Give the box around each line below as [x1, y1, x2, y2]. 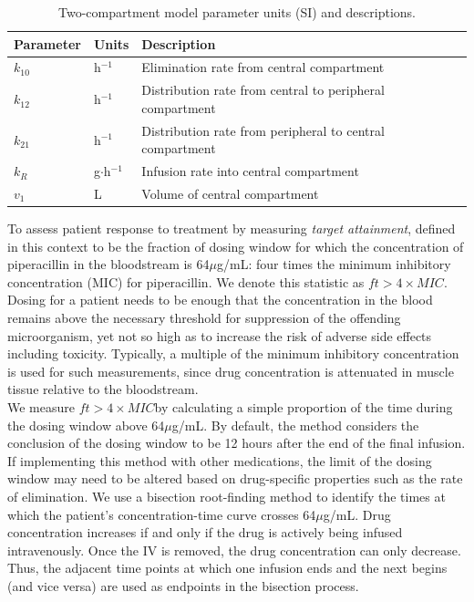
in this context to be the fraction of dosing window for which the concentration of [7, 236, 464, 255]
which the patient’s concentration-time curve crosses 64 [7, 504, 316, 524]
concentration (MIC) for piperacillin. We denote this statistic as [7, 272, 365, 291]
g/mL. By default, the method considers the [171, 415, 419, 434]
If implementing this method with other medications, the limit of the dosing [7, 451, 432, 470]
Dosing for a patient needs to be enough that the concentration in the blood [7, 290, 433, 309]
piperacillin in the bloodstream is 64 [7, 254, 210, 274]
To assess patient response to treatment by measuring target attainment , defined [7, 219, 456, 238]
